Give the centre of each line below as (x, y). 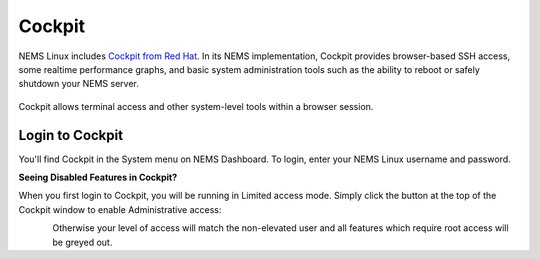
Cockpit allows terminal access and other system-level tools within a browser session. (196, 106)
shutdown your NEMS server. (79, 84)
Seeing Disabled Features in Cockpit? (98, 177)
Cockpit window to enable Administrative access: (120, 209)
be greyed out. (82, 242)
